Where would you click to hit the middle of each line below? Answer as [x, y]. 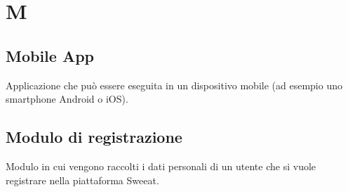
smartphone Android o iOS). [67, 99]
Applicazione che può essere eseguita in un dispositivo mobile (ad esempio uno [174, 85]
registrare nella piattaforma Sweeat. [82, 180]
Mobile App [50, 55]
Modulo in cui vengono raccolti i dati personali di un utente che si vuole [161, 166]
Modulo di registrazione [94, 137]
